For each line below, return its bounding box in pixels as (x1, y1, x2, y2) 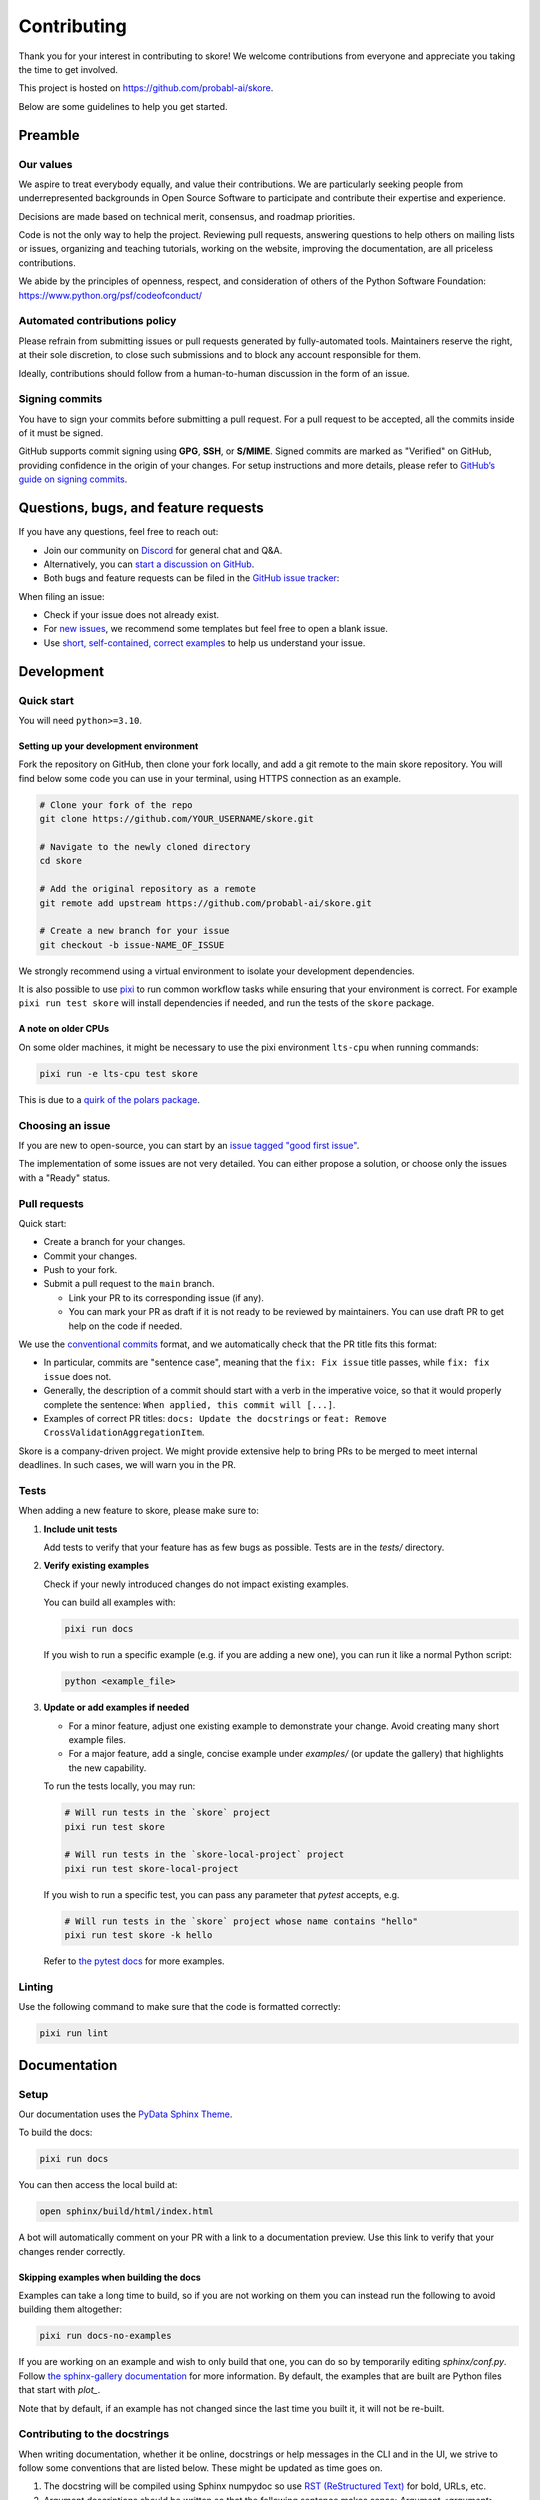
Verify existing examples (43, 1560, 150, 1572)
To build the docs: (18, 2126, 93, 2139)
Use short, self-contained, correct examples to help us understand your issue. (43, 636, 366, 649)
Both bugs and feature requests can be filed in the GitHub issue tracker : (43, 572, 340, 584)
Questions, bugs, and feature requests (18, 500, 264, 517)
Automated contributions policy (18, 314, 177, 328)
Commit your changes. (43, 1250, 138, 1262)
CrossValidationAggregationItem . (43, 1426, 205, 1439)
